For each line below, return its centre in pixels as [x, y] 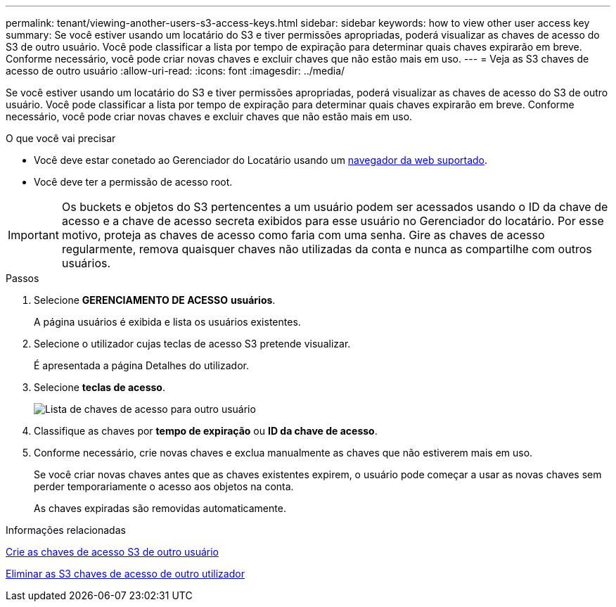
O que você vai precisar [61, 138]
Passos [23, 278]
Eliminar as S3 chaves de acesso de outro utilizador [125, 574]
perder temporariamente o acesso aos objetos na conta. [164, 486]
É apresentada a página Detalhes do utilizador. [141, 365]
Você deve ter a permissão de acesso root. [133, 182]
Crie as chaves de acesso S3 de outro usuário [112, 552]
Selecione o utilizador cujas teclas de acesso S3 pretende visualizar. [192, 344]
